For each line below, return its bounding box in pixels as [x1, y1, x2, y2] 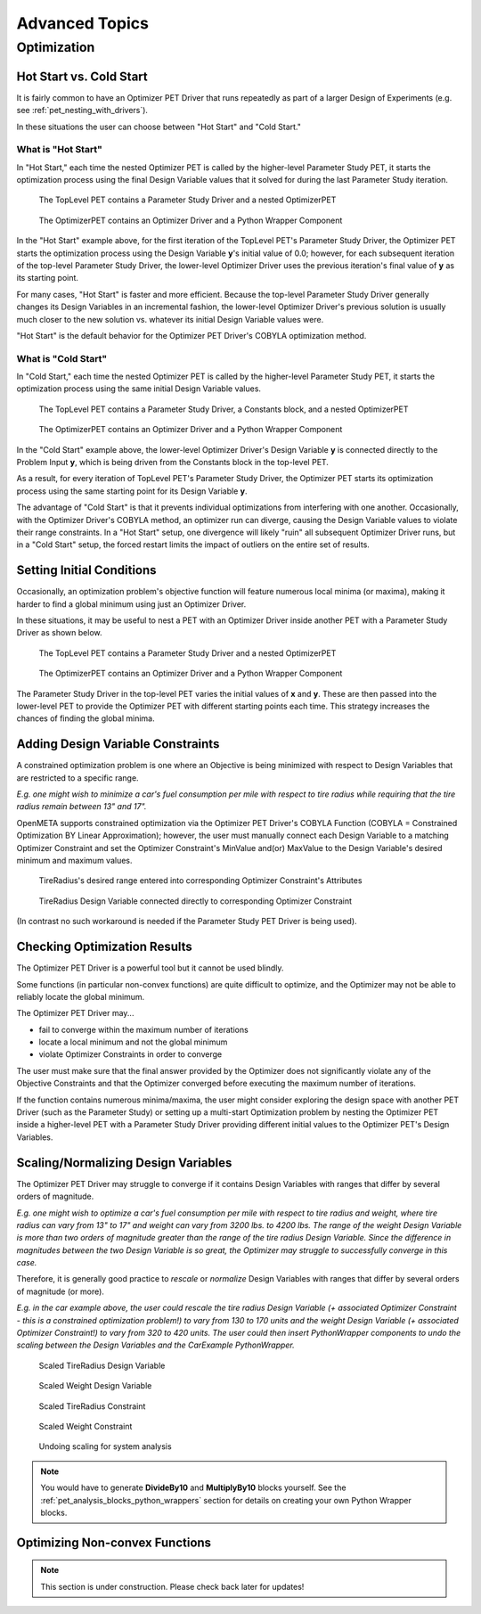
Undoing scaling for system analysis [38, 1441, 173, 1452]
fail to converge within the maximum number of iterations [38, 1024, 249, 1035]
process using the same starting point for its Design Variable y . [16, 486, 248, 496]
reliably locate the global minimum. [16, 991, 145, 1002]
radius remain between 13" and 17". [16, 801, 147, 812]
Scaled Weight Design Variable [38, 1381, 152, 1391]
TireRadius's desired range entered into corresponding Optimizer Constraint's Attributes [38, 875, 363, 886]
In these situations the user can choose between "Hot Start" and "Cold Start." [16, 121, 302, 132]
